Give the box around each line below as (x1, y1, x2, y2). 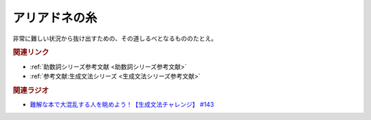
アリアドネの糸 (12, 10, 98, 25)
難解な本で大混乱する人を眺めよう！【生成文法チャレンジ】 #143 (30, 100, 214, 109)
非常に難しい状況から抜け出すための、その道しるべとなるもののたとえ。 (12, 34, 218, 43)
